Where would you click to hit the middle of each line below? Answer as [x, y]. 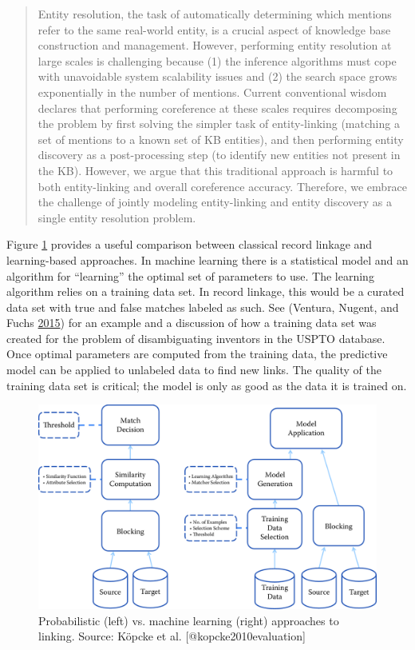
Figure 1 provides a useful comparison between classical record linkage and [190, 244]
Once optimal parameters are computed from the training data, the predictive [197, 354]
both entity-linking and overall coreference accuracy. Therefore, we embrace [223, 186]
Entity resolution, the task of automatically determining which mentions [215, 14]
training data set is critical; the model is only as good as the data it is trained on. [207, 385]
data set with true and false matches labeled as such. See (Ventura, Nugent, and [203, 307]
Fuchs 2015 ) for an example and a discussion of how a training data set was [192, 323]
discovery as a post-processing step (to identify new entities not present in [219, 155]
